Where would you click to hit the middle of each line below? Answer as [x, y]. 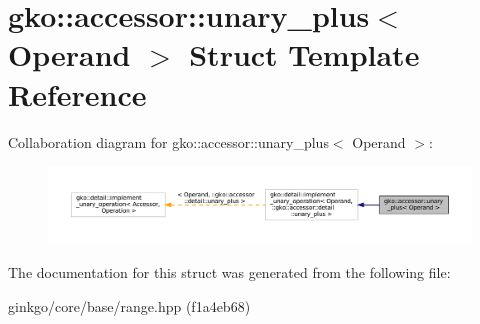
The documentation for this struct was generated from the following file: [229, 271]
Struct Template [304, 54]
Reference [77, 93]
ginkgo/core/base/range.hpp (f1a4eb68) [129, 305]
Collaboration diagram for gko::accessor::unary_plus [168, 141]
